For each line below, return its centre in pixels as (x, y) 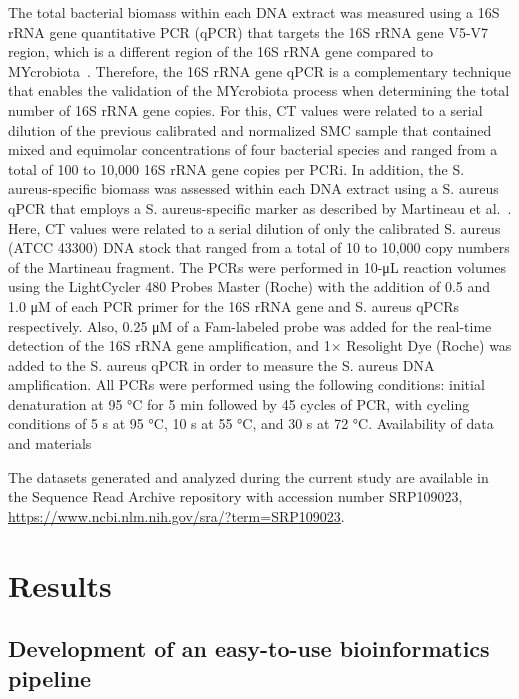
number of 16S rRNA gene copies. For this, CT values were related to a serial (245, 109)
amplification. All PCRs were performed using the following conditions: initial (246, 384)
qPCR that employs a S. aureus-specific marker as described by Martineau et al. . (260, 207)
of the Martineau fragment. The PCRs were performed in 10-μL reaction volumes (257, 266)
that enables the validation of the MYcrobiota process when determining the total (259, 90)
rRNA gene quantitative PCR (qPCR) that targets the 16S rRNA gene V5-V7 (248, 31)
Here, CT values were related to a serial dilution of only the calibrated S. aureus (254, 227)
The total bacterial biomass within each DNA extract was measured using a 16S (254, 12)
